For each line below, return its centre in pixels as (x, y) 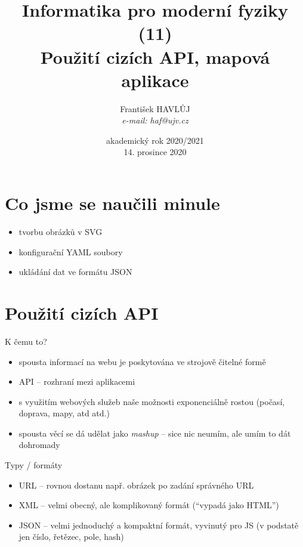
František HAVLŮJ (155, 108)
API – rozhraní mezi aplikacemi (77, 381)
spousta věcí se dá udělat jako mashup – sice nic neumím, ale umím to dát (155, 433)
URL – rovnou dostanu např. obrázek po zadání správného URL (136, 485)
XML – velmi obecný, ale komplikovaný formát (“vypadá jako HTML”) (149, 505)
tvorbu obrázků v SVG (61, 231)
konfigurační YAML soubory (71, 251)
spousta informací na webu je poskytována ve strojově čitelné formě (142, 361)
